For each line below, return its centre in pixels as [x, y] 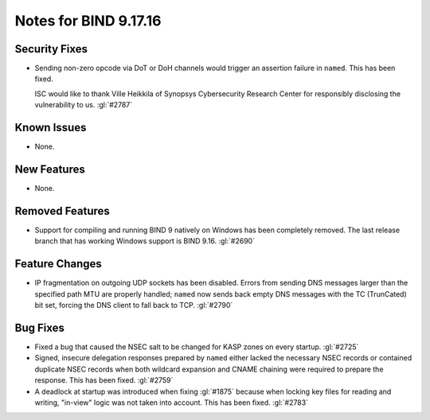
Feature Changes [59, 264]
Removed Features [63, 211]
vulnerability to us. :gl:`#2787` [84, 105]
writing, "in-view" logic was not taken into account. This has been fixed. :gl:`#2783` [172, 402]
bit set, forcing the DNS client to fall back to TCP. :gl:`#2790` [134, 305]
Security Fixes [51, 49]
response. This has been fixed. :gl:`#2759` [104, 380]
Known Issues [51, 128]
